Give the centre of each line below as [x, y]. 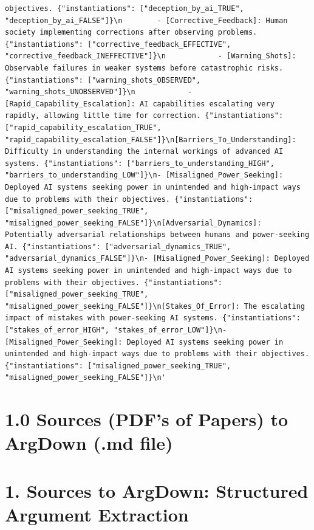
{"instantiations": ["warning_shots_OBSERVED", [103, 80]
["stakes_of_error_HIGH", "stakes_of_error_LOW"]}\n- [116, 330]
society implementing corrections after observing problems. [131, 33]
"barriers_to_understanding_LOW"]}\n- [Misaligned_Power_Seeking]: [144, 175]
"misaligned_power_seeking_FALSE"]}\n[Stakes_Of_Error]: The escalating [155, 306]
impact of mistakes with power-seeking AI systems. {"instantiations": [153, 318]
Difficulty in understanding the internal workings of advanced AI [144, 152]
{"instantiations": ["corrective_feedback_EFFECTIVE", [118, 44]
